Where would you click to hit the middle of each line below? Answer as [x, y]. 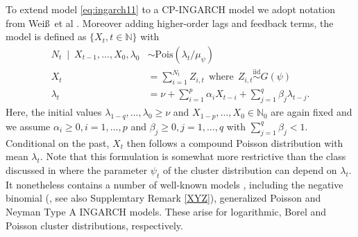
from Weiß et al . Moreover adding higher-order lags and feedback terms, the [170, 23]
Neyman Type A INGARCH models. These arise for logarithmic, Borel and [166, 211]
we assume [28, 126]
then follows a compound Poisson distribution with [235, 142]
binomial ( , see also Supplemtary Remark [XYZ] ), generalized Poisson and [163, 198]
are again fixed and [312, 112]
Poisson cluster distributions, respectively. [94, 225]
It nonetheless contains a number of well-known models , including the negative [174, 184]
